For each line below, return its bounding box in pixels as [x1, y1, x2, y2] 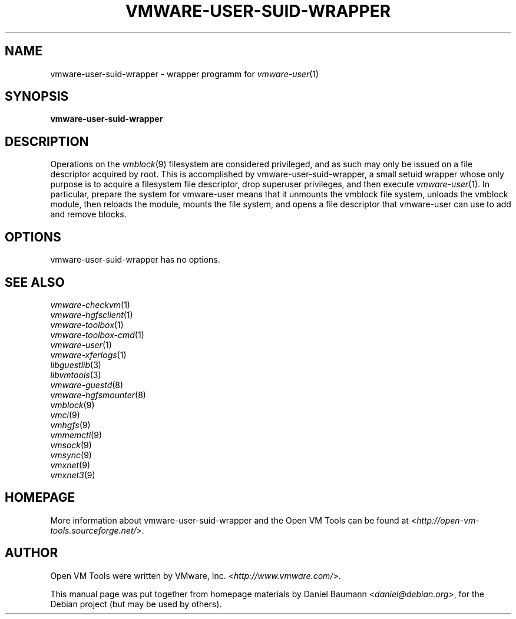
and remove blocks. [50, 209, 127, 220]
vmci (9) [50, 409, 80, 420]
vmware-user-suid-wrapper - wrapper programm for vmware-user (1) [50, 68, 319, 79]
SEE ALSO [5, 274, 65, 290]
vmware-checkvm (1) [50, 299, 130, 310]
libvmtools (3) [50, 369, 101, 380]
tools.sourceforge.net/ [50, 525, 137, 535]
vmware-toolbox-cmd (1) [50, 329, 144, 340]
